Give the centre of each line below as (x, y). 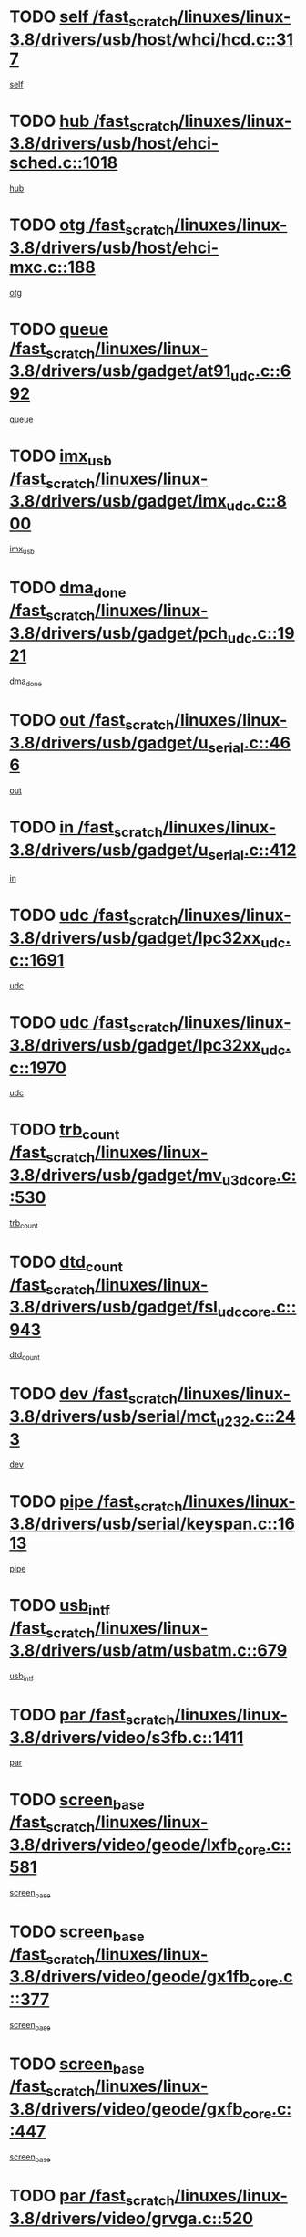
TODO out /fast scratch (92, 721)
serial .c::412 (252, 852)
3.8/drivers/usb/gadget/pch (119, 633)
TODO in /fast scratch (87, 829)
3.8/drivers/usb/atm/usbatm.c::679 (148, 1651)
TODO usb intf (60, 1607)
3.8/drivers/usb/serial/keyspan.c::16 (153, 1524)
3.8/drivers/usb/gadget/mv (116, 1175)
